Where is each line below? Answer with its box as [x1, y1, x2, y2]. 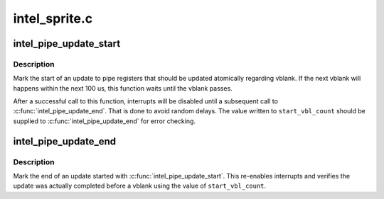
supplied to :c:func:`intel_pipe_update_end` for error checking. [13, 117, 196, 125]
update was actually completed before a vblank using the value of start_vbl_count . [13, 181, 267, 191]
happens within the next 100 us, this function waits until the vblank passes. [13, 84, 233, 92]
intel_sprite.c [13, 11, 93, 26]
